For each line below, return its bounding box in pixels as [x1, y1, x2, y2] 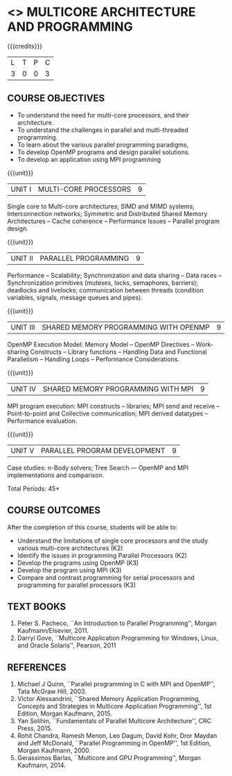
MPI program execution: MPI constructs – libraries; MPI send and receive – [7, 402, 220, 410]
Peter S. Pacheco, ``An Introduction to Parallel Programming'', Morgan [17, 619, 217, 627]
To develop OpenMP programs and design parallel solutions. [17, 147, 190, 156]
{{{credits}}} [7, 42, 43, 50]
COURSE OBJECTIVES [7, 92, 105, 104]
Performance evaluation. [7, 416, 78, 424]
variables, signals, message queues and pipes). [7, 293, 143, 302]
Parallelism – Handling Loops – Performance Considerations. [7, 355, 180, 363]
